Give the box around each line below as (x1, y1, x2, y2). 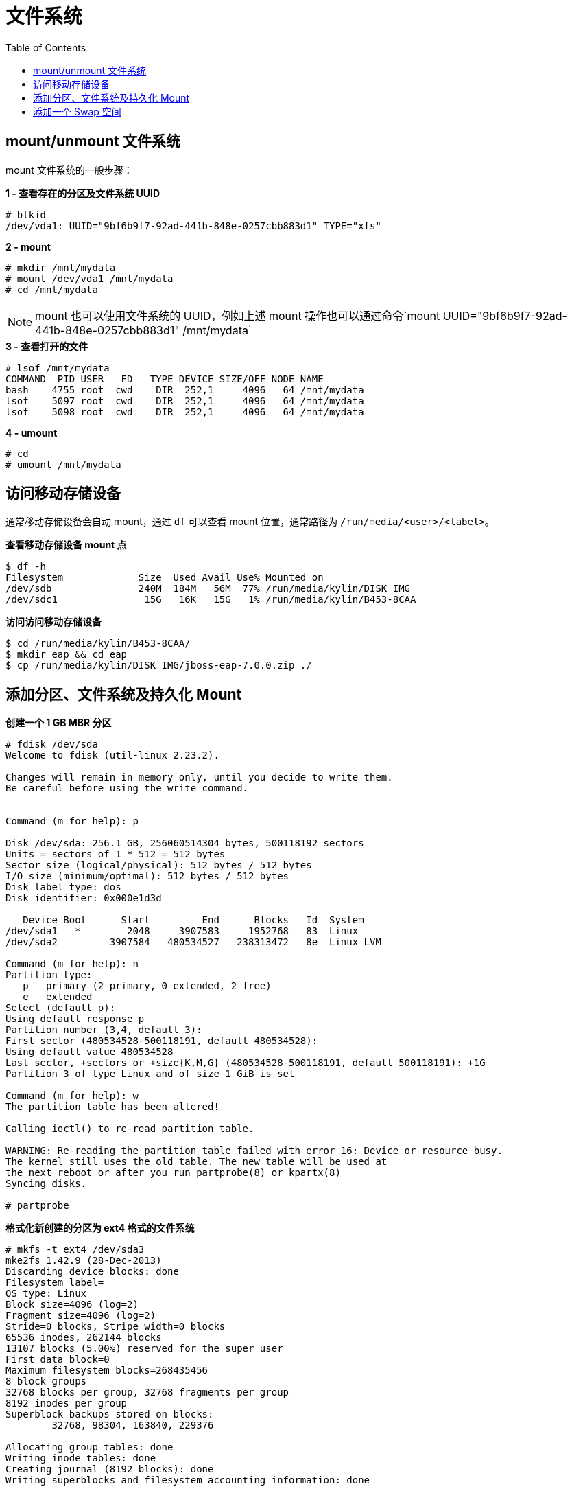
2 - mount (5, 240, 51, 253)
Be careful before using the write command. (5, 783, 249, 794)
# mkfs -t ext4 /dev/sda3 (5, 1244, 145, 1256)
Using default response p (5, 1013, 145, 1025)
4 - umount (5, 426, 58, 439)
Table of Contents (5, 41, 86, 54)
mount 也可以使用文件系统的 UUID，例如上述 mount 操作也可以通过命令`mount (35, 308, 440, 323)
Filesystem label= (5, 1277, 104, 1288)
